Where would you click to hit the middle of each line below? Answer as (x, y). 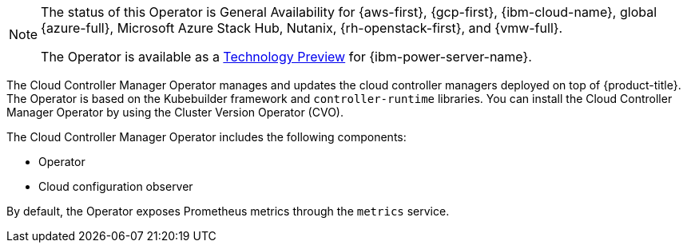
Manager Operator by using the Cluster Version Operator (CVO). (175, 112)
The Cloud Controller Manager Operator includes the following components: (206, 137)
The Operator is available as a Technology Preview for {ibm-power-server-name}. (286, 57)
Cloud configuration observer (116, 186)
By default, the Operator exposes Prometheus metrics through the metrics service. (228, 211)
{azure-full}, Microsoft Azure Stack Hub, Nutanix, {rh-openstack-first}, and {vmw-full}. (302, 28)
